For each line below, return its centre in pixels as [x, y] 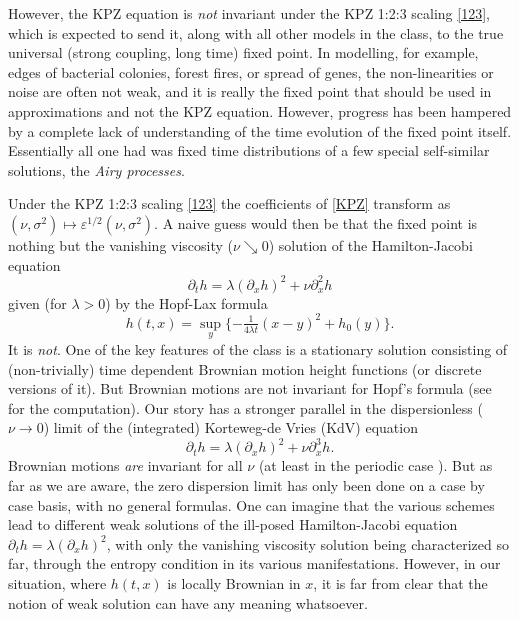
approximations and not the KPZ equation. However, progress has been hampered [260, 110]
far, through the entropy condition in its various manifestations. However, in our [254, 563]
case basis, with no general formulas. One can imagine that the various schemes [251, 504]
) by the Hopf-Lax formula [186, 302]
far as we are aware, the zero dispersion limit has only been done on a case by [246, 485]
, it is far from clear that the [400, 582]
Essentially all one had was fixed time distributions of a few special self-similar [249, 150]
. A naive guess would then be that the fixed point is [316, 222]
